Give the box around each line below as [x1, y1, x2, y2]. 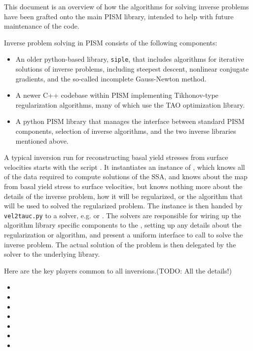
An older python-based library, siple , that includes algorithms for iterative [15, 54, 244, 64]
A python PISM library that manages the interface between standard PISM [15, 116, 245, 126]
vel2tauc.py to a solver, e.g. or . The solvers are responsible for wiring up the [4, 210, 241, 220]
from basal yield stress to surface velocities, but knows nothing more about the [4, 181, 243, 191]
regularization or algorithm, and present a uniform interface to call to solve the [4, 230, 243, 239]
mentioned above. [15, 135, 69, 146]
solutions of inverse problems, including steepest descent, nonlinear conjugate [15, 64, 249, 74]
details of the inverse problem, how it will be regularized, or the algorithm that [4, 191, 243, 201]
